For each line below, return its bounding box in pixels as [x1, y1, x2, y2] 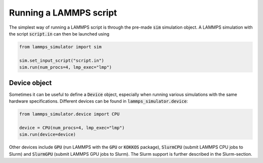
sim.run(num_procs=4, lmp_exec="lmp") [19, 65, 112, 70]
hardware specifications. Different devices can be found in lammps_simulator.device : [9, 98, 188, 104]
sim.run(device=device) [19, 132, 76, 137]
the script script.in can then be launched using [9, 31, 110, 36]
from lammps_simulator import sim [19, 44, 102, 50]
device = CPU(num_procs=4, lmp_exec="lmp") [19, 125, 125, 130]
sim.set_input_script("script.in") [19, 57, 104, 63]
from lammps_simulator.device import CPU [19, 111, 120, 117]
